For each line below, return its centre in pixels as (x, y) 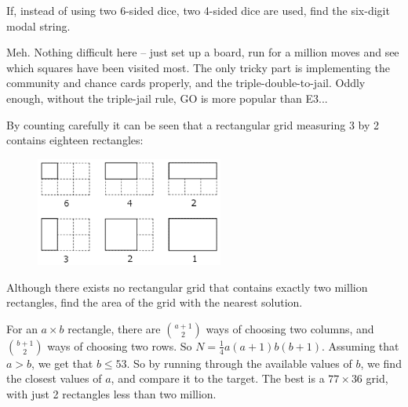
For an (22, 328)
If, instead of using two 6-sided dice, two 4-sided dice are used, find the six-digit (198, 10)
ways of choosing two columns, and (290, 328)
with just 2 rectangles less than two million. (111, 393)
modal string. (38, 25)
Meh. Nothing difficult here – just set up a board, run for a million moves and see (203, 52)
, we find (381, 363)
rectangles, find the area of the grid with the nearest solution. (155, 302)
